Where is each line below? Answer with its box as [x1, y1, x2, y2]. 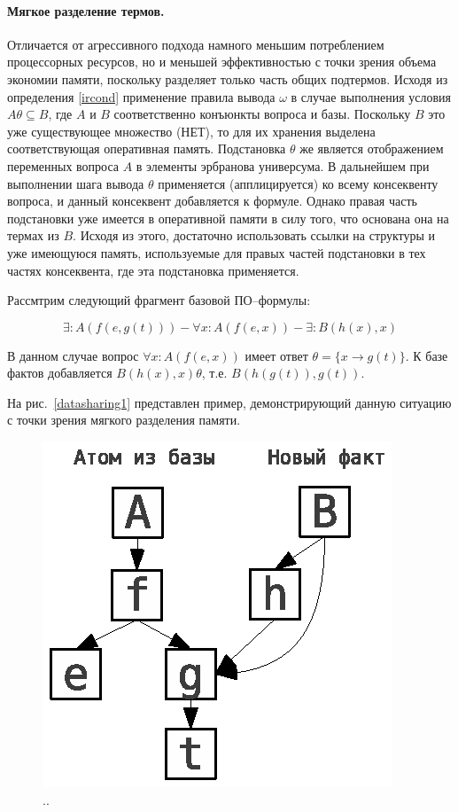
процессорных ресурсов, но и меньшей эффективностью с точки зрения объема [7, 52, 437, 71]
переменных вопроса [7, 156, 119, 175]
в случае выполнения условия [291, 87, 452, 105]
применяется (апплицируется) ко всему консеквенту [158, 174, 439, 192]
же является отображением [299, 139, 444, 158]
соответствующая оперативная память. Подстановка [7, 139, 286, 158]
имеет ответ [245, 346, 308, 364]
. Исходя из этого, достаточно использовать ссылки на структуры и [73, 226, 436, 245]
